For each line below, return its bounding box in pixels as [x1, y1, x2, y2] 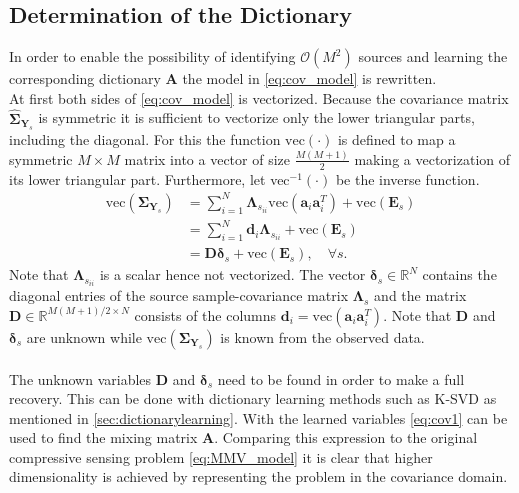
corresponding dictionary [9, 68, 161, 89]
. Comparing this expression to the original [214, 427, 478, 448]
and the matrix [374, 285, 467, 306]
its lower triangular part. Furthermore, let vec [9, 168, 290, 189]
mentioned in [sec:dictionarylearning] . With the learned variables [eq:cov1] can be [9, 407, 508, 428]
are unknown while [26, 326, 142, 347]
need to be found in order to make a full [217, 368, 465, 389]
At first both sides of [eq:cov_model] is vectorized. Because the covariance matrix [9, 87, 509, 108]
